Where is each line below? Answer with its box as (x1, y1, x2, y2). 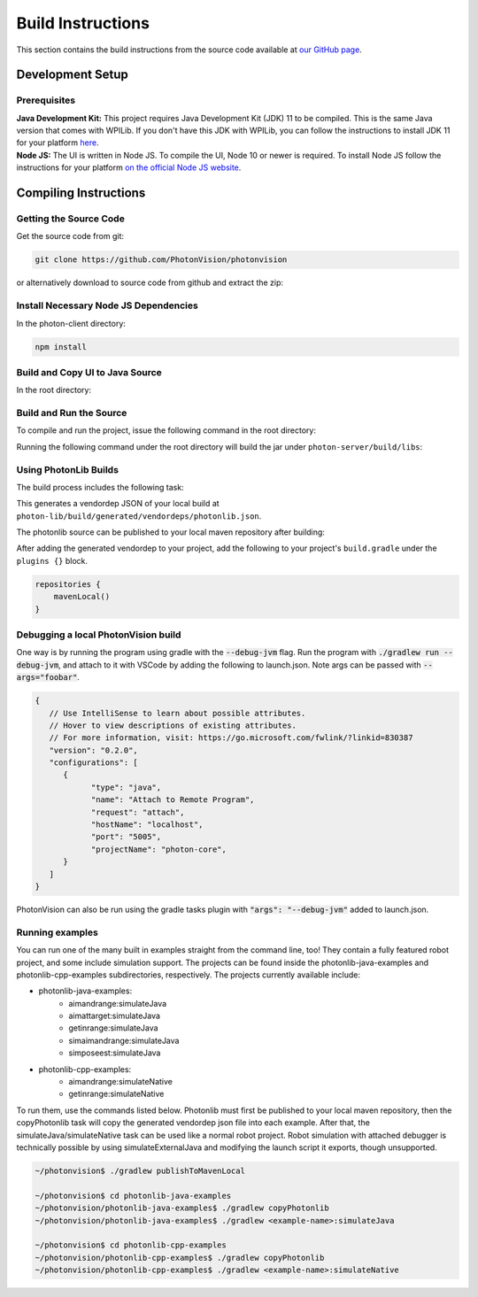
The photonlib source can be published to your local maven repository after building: (16, 527, 325, 537)
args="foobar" (16, 673, 78, 683)
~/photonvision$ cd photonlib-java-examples (35, 1191, 232, 1200)
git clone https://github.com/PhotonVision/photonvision (35, 255, 288, 265)
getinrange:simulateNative (68, 1089, 165, 1100)
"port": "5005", (90, 832, 162, 842)
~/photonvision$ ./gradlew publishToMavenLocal (35, 1165, 245, 1176)
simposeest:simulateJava (68, 1047, 161, 1058)
